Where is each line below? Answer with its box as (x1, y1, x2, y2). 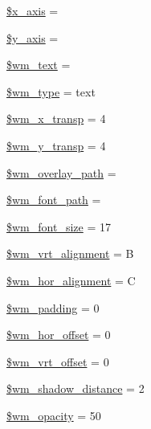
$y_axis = (6, 29, 59, 46)
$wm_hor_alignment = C (6, 272, 136, 288)
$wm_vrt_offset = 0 (6, 353, 109, 370)
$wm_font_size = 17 (6, 218, 111, 235)
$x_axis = (6, 2, 59, 18)
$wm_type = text (6, 83, 96, 100)
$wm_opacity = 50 (6, 407, 101, 423)
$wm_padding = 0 (6, 299, 100, 316)
